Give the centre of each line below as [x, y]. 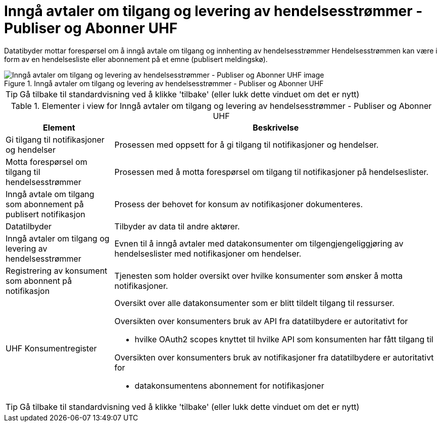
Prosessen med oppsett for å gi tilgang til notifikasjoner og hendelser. [247, 144]
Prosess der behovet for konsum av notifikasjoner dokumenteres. [239, 204]
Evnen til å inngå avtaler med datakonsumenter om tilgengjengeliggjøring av [259, 243]
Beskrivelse [276, 127]
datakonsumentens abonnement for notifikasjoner [229, 385]
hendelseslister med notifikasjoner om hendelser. [208, 253]
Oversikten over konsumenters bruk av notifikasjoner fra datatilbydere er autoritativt [274, 357]
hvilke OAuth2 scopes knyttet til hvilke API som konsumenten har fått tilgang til [284, 339]
